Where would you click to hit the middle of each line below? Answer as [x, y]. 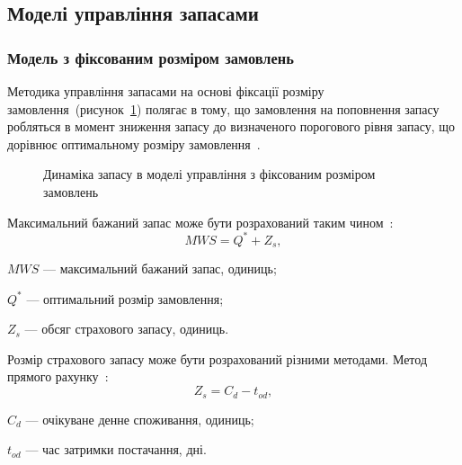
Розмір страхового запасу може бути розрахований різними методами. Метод [218, 358]
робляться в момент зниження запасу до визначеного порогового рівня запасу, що [231, 126]
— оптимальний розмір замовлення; [125, 298]
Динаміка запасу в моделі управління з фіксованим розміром [209, 174]
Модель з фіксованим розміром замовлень [151, 57]
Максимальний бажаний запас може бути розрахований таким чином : [200, 222]
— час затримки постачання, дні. [116, 449]
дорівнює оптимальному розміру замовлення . [134, 143]
